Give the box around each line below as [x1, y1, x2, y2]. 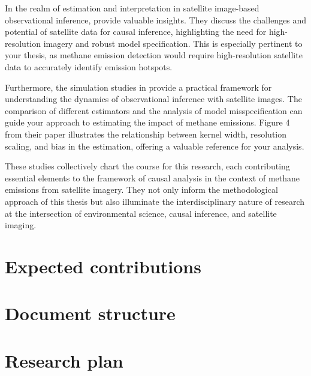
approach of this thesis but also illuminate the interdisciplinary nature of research [5, 195, 305, 207]
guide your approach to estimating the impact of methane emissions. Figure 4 [5, 116, 290, 129]
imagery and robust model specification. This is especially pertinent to [43, 37, 303, 49]
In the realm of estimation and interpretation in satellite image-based [5, 2, 259, 14]
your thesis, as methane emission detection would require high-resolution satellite [5, 49, 303, 61]
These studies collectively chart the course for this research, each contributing [5, 160, 290, 172]
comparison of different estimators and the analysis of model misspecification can [5, 104, 303, 117]
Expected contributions [5, 253, 201, 278]
